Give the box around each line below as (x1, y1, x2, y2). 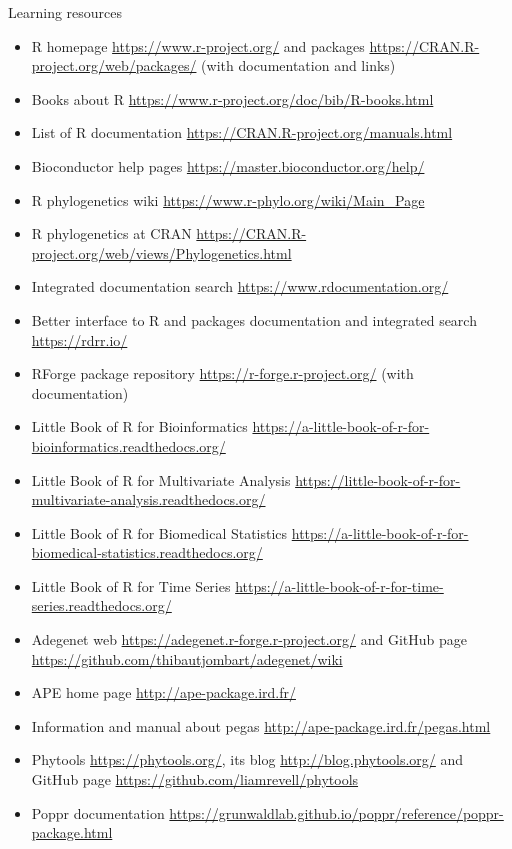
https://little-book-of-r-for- (295, 469, 461, 490)
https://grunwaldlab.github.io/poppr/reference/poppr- (169, 802, 504, 823)
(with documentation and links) (201, 55, 396, 76)
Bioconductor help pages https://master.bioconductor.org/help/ (31, 155, 425, 176)
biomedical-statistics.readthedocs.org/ (31, 542, 263, 563)
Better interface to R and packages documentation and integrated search (31, 309, 477, 330)
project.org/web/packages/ (31, 55, 197, 76)
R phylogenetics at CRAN (31, 223, 192, 244)
